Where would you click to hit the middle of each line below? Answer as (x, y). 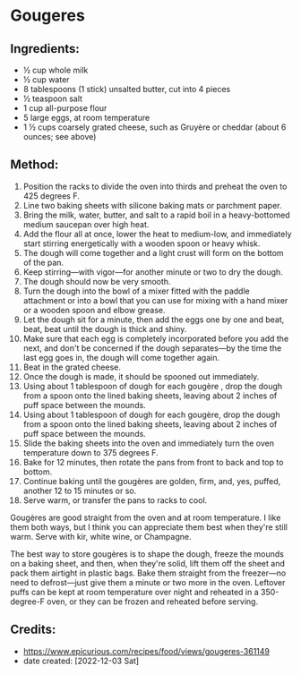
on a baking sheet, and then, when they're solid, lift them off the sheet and (147, 563)
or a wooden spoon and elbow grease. (94, 310)
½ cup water (46, 80)
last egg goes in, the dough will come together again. (121, 357)
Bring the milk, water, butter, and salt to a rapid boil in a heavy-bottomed (156, 215)
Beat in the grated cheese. (72, 367)
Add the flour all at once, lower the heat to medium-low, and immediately (157, 234)
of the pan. (43, 262)
